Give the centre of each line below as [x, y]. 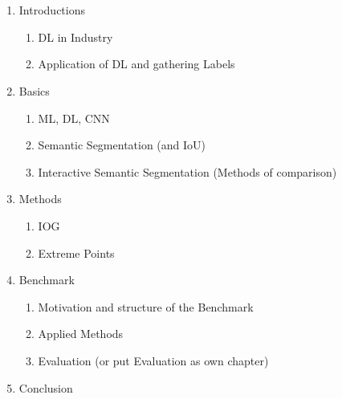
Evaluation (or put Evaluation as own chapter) [153, 360]
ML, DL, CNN [74, 118]
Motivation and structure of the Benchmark [146, 306]
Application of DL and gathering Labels [136, 64]
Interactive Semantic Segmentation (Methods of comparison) [187, 171]
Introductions [52, 10]
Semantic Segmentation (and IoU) [122, 145]
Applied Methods [81, 334]
